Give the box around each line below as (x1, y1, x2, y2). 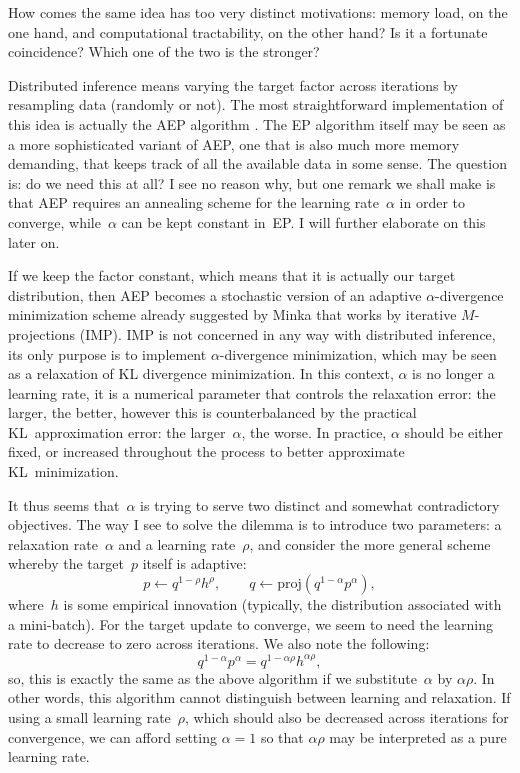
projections (8, 323, 76, 344)
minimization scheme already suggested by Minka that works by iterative (8, 304, 457, 325)
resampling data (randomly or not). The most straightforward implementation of (8, 94, 504, 115)
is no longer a (412, 363, 495, 384)
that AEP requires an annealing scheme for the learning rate (8, 192, 379, 213)
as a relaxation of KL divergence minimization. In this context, (8, 363, 394, 384)
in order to (399, 192, 466, 213)
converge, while (8, 211, 101, 232)
